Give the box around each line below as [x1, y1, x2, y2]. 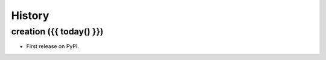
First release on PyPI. [26, 43, 80, 50]
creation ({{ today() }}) [11, 26, 104, 37]
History [11, 9, 50, 22]
